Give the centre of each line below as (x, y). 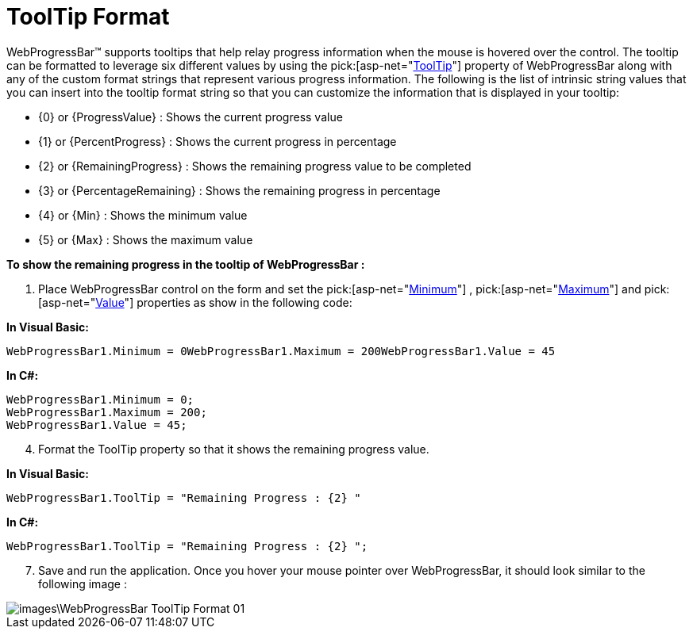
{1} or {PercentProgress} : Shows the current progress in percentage (218, 141)
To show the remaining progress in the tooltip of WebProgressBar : (186, 264)
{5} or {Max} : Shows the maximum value (146, 239)
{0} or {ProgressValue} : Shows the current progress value (191, 117)
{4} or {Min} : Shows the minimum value (143, 215)
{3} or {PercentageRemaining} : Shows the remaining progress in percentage (239, 190)
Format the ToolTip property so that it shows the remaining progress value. (234, 449)
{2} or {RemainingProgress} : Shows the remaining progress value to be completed (255, 166)
